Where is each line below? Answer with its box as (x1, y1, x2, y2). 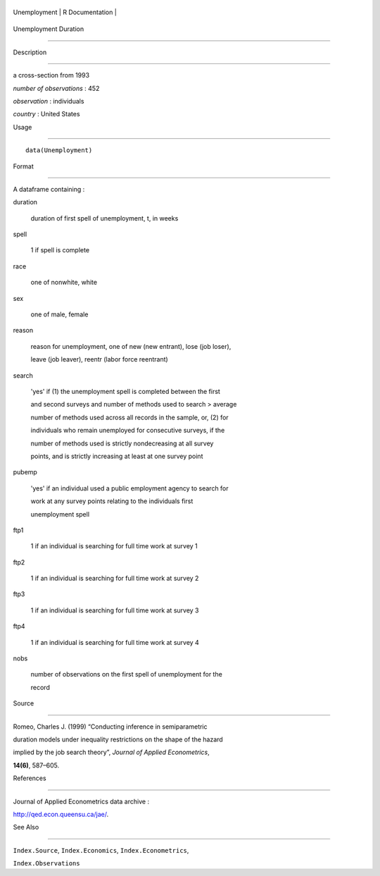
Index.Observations (13, 860, 80, 868)
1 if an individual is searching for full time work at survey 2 (30, 574, 199, 583)
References (13, 774, 46, 782)
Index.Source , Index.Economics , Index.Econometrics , (13, 846, 189, 854)
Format (13, 162, 34, 171)
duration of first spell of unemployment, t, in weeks (30, 214, 179, 222)
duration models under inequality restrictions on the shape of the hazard (13, 735, 223, 744)
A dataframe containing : (13, 185, 85, 193)
